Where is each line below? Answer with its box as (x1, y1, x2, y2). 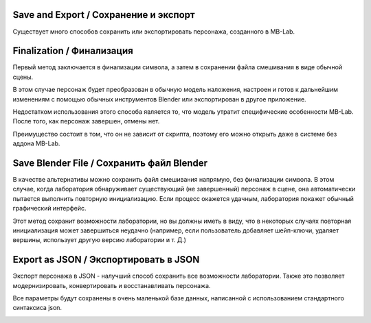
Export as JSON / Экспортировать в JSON (12, 254, 200, 265)
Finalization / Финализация (12, 45, 133, 57)
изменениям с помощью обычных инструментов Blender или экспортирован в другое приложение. (12, 95, 306, 103)
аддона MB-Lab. (12, 139, 60, 147)
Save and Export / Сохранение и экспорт (12, 9, 195, 21)
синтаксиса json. (12, 304, 62, 312)
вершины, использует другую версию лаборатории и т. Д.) (12, 236, 187, 244)
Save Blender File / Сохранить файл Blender (12, 157, 208, 169)
